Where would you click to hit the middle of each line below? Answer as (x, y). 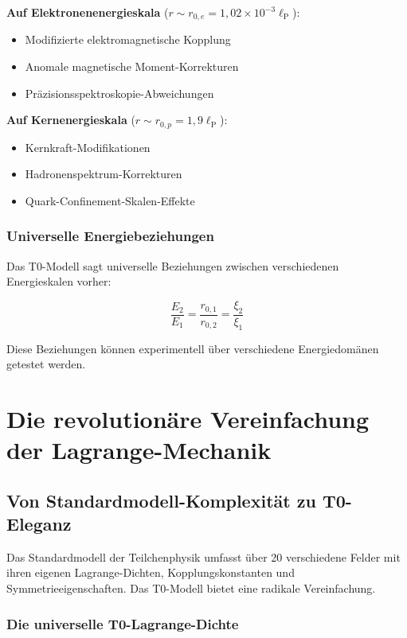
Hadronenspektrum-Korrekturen (104, 174)
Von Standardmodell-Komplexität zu (161, 500)
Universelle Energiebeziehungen (110, 236)
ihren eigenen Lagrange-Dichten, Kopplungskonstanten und (151, 572)
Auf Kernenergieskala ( (71, 120)
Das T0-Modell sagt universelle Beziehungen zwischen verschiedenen (173, 265)
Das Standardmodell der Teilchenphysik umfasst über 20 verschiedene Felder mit (203, 556)
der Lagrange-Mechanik (139, 450)
